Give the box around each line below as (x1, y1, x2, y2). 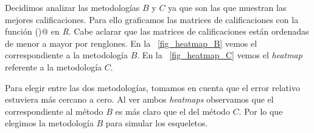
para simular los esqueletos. (105, 117, 208, 129)
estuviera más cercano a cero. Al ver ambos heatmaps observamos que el (5, 93, 274, 106)
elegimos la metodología (5, 117, 94, 129)
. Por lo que (239, 104, 283, 117)
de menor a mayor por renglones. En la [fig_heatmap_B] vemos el (5, 36, 257, 49)
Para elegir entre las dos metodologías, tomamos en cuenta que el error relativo (5, 81, 300, 94)
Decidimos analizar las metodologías (5, 1, 140, 13)
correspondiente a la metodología (5, 49, 128, 61)
